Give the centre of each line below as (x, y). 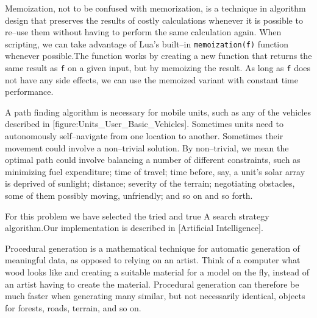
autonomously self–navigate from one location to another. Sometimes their (144, 136)
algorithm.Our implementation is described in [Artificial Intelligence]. (134, 228)
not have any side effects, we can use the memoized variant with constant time (151, 79)
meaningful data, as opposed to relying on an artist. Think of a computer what (153, 260)
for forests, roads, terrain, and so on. (73, 307)
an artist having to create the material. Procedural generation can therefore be (152, 284)
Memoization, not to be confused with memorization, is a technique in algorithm (155, 8)
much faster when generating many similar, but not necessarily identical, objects (155, 296)
